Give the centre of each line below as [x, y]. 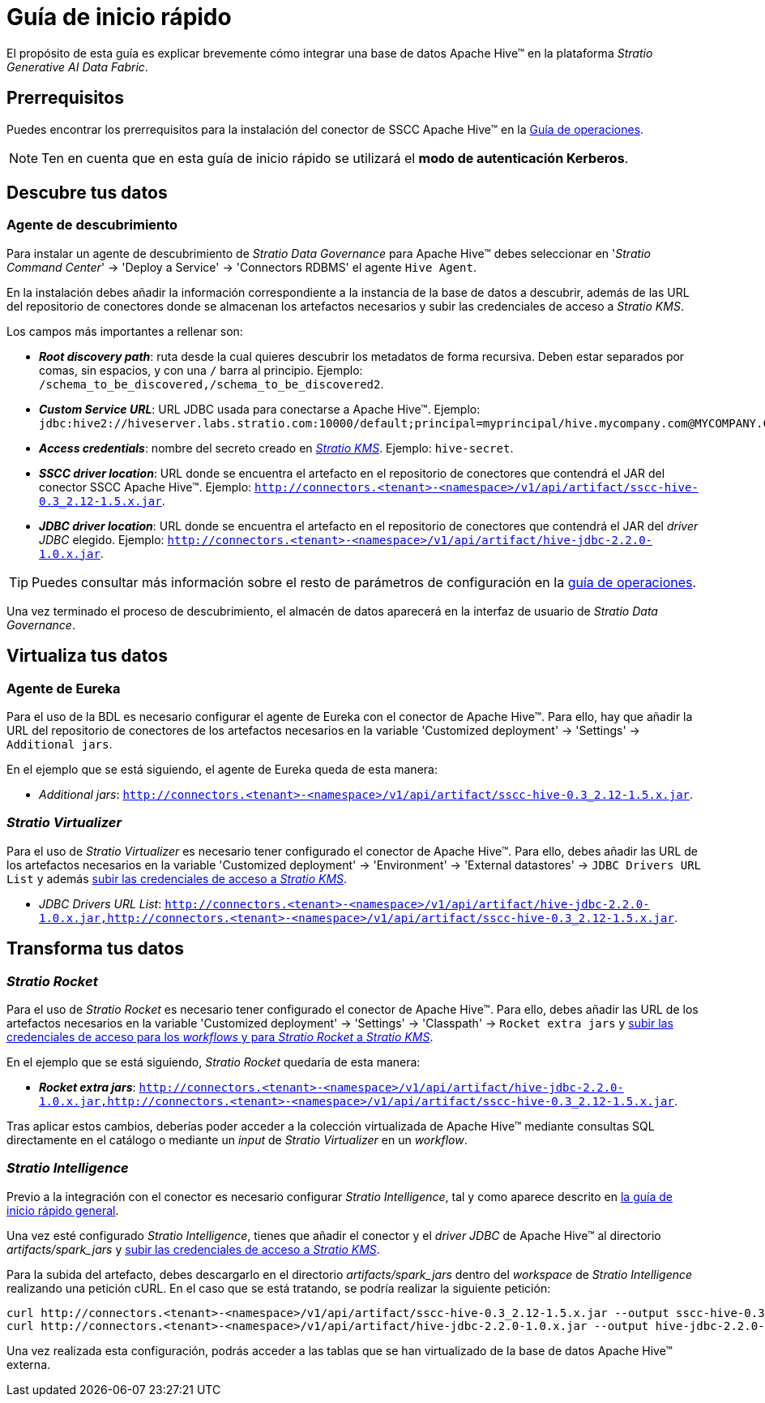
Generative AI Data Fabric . [77, 67]
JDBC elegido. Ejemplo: [102, 539]
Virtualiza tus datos [87, 656]
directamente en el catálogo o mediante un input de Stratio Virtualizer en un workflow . [237, 1140]
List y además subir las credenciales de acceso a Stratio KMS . [177, 878]
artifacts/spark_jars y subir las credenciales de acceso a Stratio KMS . [193, 1249]
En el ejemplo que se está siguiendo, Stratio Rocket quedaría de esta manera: [214, 1062]
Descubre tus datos [87, 193]
